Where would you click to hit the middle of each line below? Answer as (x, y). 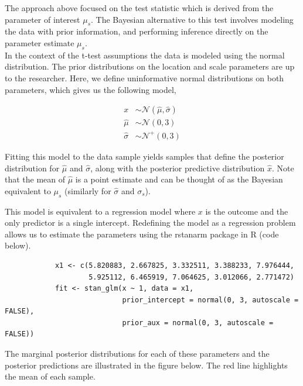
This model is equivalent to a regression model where (100, 211)
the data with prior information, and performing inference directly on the (137, 31)
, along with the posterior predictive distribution (178, 168)
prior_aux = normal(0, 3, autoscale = (198, 323)
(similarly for (88, 190)
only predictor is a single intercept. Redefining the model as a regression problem (150, 223)
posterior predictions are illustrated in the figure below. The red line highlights (146, 365)
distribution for (32, 168)
